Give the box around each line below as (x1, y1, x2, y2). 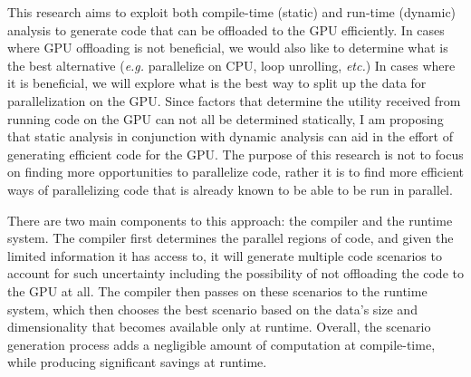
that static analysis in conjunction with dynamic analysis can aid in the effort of (7, 127, 454, 146)
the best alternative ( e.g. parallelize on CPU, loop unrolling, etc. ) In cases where (7, 55, 456, 74)
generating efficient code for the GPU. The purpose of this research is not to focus (7, 144, 464, 163)
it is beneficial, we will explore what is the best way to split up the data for (7, 73, 427, 92)
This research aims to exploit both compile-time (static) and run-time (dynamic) (7, 3, 457, 21)
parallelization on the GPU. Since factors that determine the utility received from (7, 91, 461, 110)
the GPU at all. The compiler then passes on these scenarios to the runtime (7, 281, 428, 300)
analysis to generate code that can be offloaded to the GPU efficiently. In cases (7, 20, 445, 39)
